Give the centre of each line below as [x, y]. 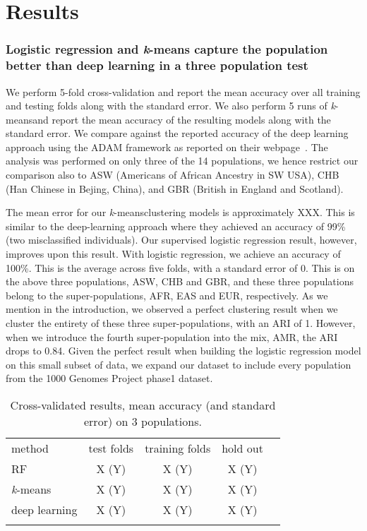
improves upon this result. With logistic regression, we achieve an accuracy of [173, 254]
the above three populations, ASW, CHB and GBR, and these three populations [180, 281]
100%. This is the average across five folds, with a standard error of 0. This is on [180, 267]
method [30, 448]
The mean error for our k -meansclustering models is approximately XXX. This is [180, 212]
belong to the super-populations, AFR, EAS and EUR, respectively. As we [167, 295]
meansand [27, 119]
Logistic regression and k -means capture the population [167, 49]
